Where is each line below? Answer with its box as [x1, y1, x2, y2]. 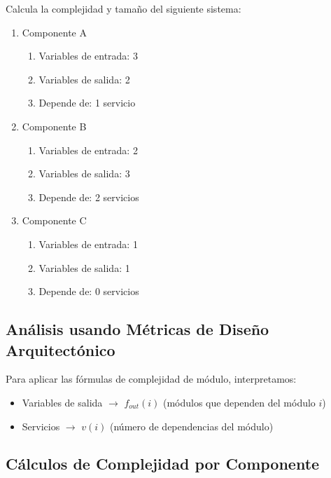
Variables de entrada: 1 [38, 236, 138, 251]
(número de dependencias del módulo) [110, 418, 274, 433]
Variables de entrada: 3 [38, 48, 138, 63]
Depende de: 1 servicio [38, 95, 136, 110]
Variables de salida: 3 [38, 166, 130, 181]
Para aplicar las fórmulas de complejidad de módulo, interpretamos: [6, 371, 297, 386]
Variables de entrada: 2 [38, 142, 138, 157]
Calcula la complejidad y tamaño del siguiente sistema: [6, 1, 241, 15]
